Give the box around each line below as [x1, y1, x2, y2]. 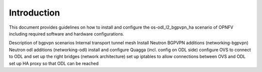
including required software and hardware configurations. [9, 31, 125, 36]
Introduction [9, 7, 60, 18]
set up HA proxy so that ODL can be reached [9, 60, 99, 66]
